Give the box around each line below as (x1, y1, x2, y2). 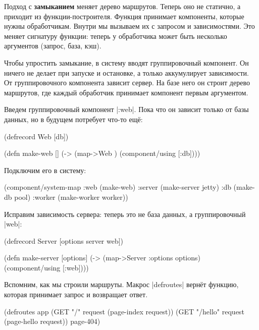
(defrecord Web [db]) (4, 131, 69, 141)
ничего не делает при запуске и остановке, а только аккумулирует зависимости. (4, 67, 249, 78)
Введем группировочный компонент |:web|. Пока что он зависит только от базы (4, 104, 249, 115)
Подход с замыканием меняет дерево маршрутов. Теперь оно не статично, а (4, 1, 241, 11)
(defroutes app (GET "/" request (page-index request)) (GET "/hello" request (4, 306, 244, 316)
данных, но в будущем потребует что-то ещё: (4, 114, 143, 124)
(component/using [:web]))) (4, 262, 89, 272)
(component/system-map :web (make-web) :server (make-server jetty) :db (4, 182, 231, 192)
